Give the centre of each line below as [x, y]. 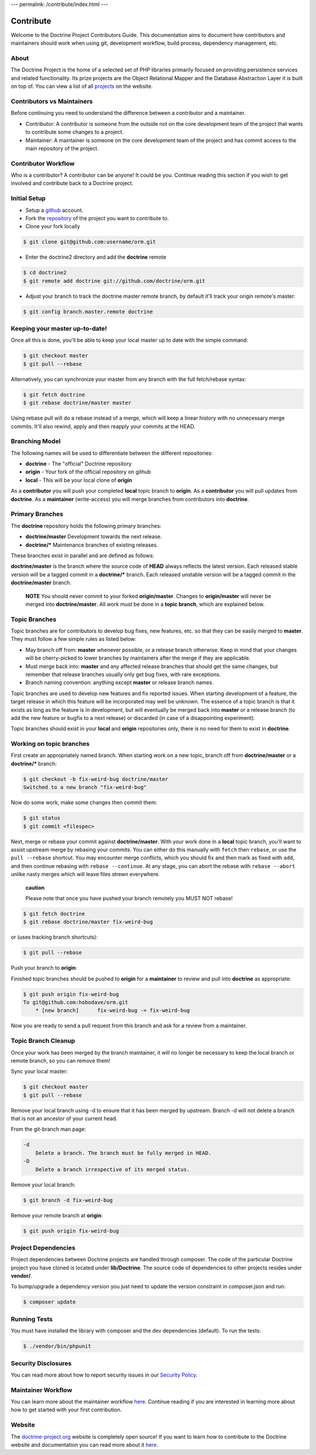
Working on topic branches [50, 744]
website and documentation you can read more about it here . [85, 1444]
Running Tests [32, 1319]
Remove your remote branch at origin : [57, 1215]
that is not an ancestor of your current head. [64, 1118]
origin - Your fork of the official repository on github [88, 472]
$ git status [42, 818]
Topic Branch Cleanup [43, 1041]
